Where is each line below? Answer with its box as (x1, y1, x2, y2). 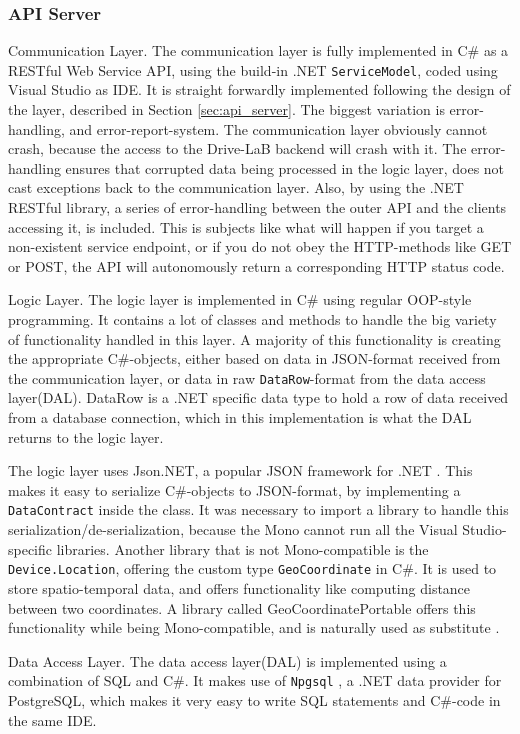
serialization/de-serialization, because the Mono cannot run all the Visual (8, 519, 458, 540)
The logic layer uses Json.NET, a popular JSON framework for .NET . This (8, 460, 473, 481)
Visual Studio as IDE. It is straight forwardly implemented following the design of (8, 79, 511, 100)
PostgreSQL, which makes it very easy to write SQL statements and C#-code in (8, 689, 501, 710)
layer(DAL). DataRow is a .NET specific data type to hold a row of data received (8, 387, 509, 408)
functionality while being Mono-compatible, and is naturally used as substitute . (8, 617, 500, 638)
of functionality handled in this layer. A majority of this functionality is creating (8, 328, 501, 349)
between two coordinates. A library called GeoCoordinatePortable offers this (8, 597, 476, 618)
